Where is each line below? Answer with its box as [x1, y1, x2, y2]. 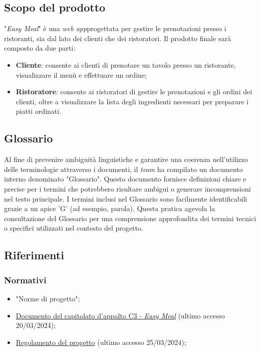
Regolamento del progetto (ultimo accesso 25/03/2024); [16, 336, 186, 347]
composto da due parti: [4, 43, 76, 53]
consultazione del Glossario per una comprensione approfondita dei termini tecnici [4, 213, 256, 223]
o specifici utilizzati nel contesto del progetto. [4, 223, 143, 233]
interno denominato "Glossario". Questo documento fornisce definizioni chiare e [4, 173, 246, 184]
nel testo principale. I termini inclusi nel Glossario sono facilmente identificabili [4, 193, 247, 204]
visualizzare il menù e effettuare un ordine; [16, 69, 147, 80]
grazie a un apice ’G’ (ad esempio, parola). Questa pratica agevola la [4, 203, 215, 214]
